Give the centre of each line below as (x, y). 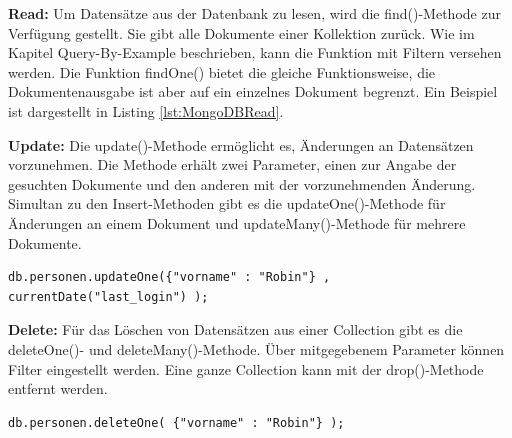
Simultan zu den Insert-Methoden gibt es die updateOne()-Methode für (227, 203)
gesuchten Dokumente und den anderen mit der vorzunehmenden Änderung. (242, 183)
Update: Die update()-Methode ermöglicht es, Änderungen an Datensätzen (241, 144)
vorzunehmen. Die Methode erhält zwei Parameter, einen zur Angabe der (232, 164)
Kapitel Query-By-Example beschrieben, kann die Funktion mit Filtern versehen (255, 52)
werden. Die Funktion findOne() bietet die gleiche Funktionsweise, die (222, 71)
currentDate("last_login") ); (108, 296)
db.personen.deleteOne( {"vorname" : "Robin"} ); (176, 422)
